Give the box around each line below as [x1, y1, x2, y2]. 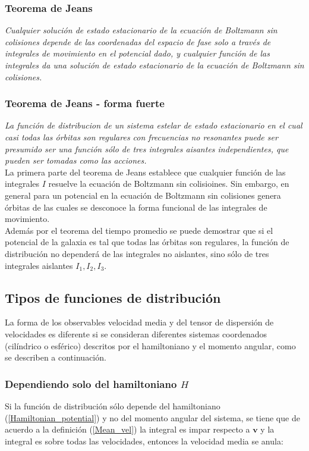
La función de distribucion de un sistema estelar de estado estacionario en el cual [5, 119, 302, 131]
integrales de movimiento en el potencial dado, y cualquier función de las [5, 47, 270, 59]
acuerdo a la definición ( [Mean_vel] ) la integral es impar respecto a [5, 423, 250, 436]
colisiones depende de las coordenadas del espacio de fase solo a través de [5, 35, 271, 48]
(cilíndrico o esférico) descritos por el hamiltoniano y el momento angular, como [5, 339, 296, 352]
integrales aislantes [5, 259, 73, 271]
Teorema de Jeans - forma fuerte [5, 96, 165, 111]
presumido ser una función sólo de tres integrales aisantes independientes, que [5, 142, 289, 155]
